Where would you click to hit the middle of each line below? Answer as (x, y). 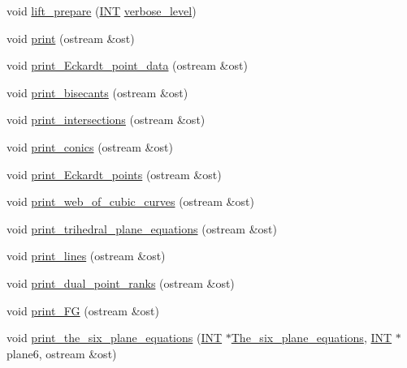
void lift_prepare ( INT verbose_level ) (102, 11)
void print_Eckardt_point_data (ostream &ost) (127, 65)
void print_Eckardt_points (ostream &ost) (114, 174)
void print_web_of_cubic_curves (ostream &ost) (130, 201)
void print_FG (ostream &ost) (83, 310)
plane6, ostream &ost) (62, 353)
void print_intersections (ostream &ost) (106, 120)
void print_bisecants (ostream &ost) (97, 92)
